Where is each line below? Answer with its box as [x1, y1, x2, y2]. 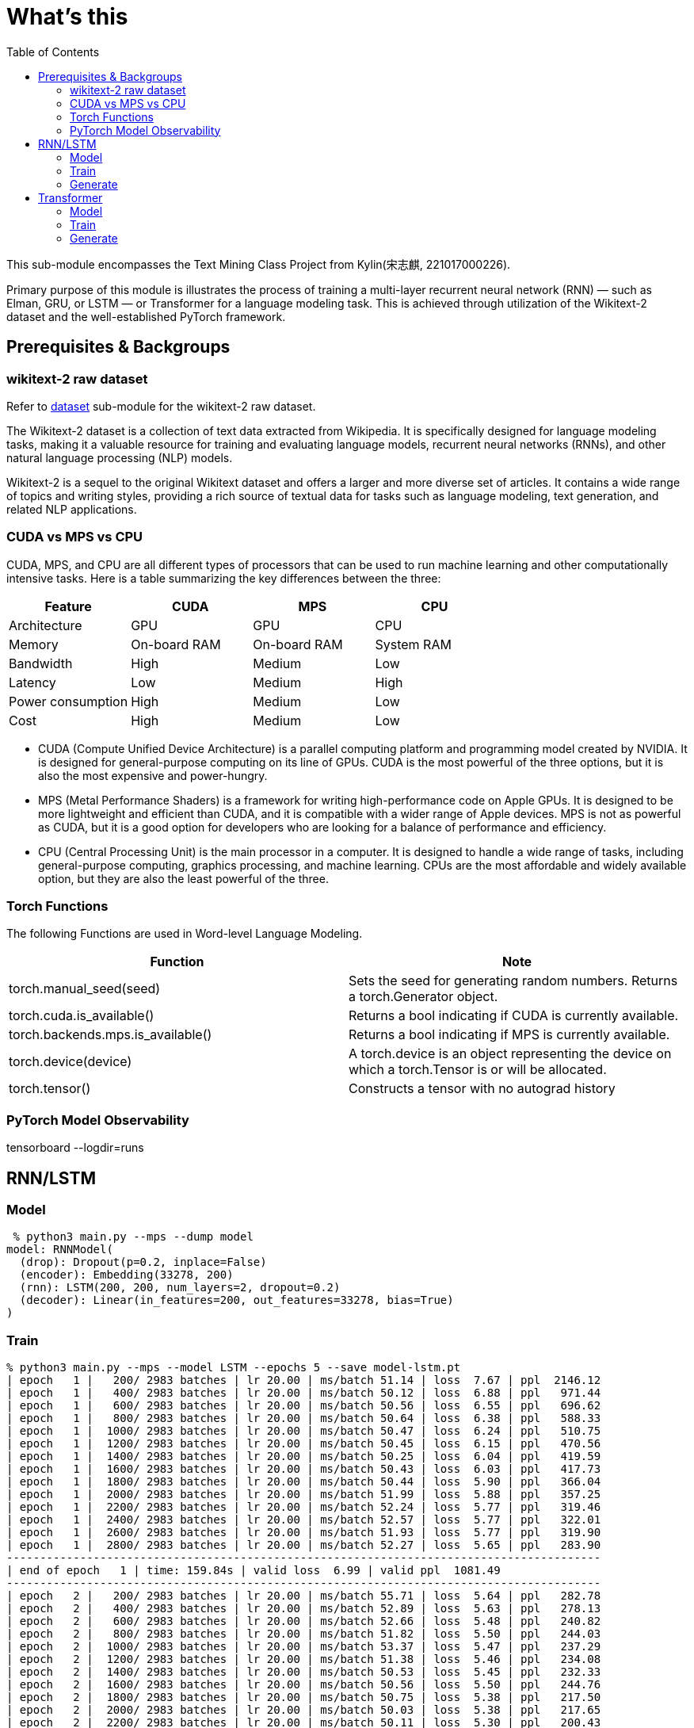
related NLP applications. [6, 502, 137, 516]
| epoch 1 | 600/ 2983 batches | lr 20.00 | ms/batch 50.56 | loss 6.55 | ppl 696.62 [6, 1399, 601, 1413]
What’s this [6, 3, 128, 30]
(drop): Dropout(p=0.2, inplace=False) [19, 1256, 267, 1269]
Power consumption [9, 693, 128, 709]
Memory [9, 636, 59, 652]
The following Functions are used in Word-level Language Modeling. [6, 927, 363, 941]
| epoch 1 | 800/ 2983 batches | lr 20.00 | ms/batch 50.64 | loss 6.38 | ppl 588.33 [6, 1412, 601, 1425]
